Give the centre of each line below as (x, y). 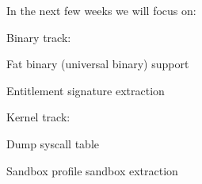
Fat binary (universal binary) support (98, 64)
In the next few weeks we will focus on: (101, 10)
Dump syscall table (53, 143)
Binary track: (39, 37)
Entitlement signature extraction (86, 90)
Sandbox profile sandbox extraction (92, 170)
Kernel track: (38, 117)
